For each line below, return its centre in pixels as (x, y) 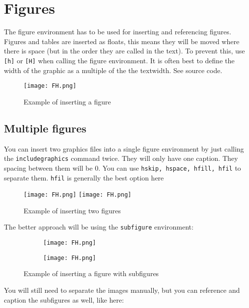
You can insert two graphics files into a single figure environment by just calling (124, 148)
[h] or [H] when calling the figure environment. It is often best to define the (119, 60)
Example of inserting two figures (72, 210)
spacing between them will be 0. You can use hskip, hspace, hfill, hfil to (123, 167)
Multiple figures (45, 128)
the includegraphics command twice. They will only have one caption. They (121, 158)
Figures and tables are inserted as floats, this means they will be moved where (122, 41)
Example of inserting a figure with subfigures (91, 273)
